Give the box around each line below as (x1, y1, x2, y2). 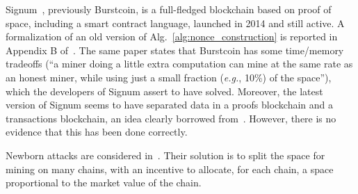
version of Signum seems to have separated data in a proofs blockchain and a (6, 97, 334, 112)
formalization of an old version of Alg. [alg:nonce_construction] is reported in (6, 29, 338, 44)
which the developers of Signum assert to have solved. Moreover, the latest (6, 83, 323, 98)
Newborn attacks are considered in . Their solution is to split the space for (6, 147, 325, 162)
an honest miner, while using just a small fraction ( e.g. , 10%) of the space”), (6, 70, 332, 84)
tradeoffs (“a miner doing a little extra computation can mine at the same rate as (6, 56, 353, 71)
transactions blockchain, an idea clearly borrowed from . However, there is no (6, 111, 336, 125)
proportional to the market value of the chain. (6, 175, 202, 190)
